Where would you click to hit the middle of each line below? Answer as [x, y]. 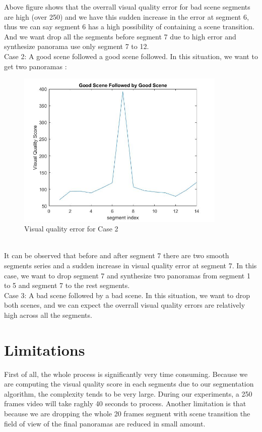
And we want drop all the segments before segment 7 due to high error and [120, 36]
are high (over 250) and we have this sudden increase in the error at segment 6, [126, 16]
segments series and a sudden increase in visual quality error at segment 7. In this [130, 265]
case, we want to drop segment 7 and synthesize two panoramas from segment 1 [127, 275]
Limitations [45, 349]
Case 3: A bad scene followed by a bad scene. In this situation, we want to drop [127, 295]
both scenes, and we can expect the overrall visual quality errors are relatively [125, 305]
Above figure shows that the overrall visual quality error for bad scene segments [127, 7]
